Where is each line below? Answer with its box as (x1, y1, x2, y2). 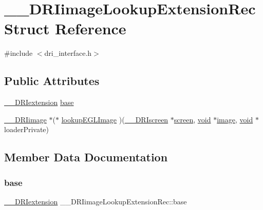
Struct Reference (4, 18, 126, 39)
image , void (217, 114, 253, 124)
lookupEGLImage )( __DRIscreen (61, 114, 168, 124)
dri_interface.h (44, 48, 92, 58)
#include (4, 48, 33, 58)
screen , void (174, 114, 211, 124)
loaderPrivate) (4, 124, 49, 135)
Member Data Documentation (4, 149, 168, 165)
